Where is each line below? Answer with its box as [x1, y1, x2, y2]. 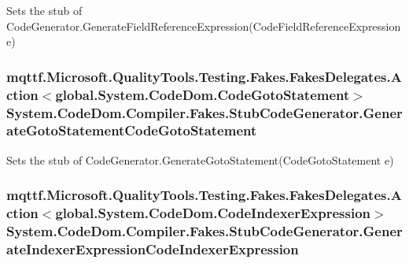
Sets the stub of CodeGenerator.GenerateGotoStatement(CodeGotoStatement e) [6, 151, 394, 168]
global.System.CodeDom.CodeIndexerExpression [55, 203, 371, 223]
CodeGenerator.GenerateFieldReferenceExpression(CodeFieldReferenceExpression [6, 17, 401, 34]
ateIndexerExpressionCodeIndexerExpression [6, 239, 299, 259]
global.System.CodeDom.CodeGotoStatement [55, 84, 350, 104]
